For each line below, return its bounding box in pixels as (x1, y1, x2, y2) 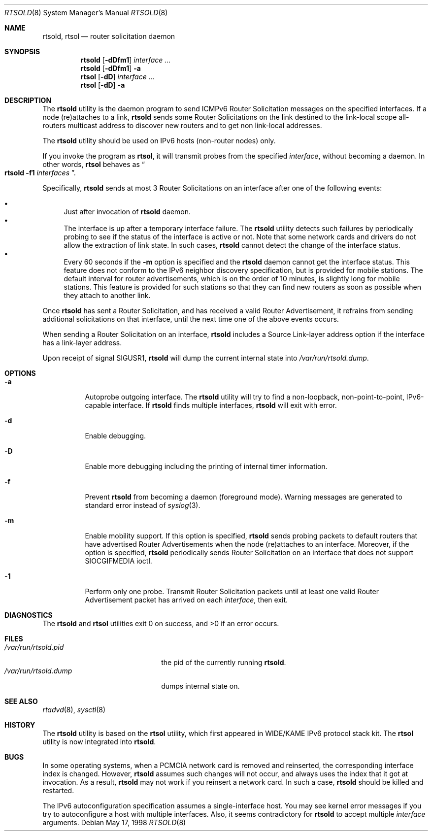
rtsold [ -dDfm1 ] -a (80, 64, 141, 72)
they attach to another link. (64, 291, 151, 300)
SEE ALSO (4, 697, 38, 705)
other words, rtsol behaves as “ (42, 160, 145, 168)
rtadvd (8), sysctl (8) (42, 705, 106, 714)
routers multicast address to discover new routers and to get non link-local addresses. (42, 121, 322, 130)
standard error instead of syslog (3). (85, 501, 200, 509)
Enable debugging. (85, 432, 146, 440)
